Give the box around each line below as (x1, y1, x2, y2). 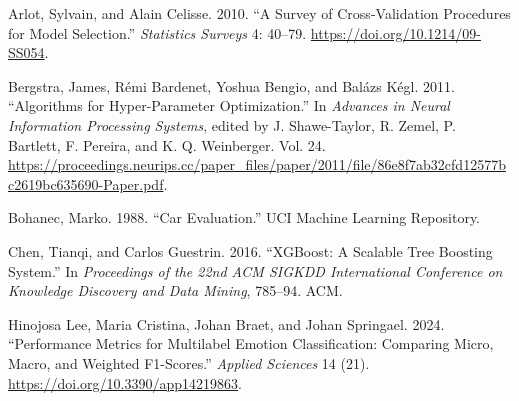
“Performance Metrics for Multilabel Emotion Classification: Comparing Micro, (8, 333, 494, 354)
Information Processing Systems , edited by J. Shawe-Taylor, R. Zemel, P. (8, 114, 456, 135)
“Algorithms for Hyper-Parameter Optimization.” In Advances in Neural (8, 95, 450, 116)
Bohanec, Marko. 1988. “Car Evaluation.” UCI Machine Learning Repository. (8, 207, 481, 228)
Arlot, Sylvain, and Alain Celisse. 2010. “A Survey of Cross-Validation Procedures (8, 3, 511, 23)
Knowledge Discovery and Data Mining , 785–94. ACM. (8, 280, 343, 301)
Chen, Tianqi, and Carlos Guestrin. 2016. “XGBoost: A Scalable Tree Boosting (8, 240, 493, 261)
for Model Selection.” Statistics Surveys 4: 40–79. (8, 22, 307, 43)
